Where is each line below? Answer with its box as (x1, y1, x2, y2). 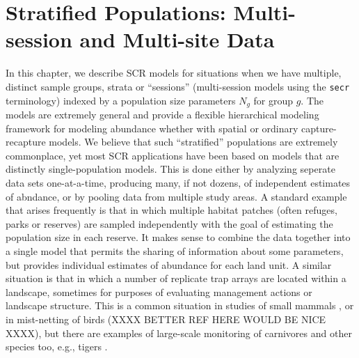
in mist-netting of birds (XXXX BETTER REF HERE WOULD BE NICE (6, 311, 326, 326)
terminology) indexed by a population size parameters (6, 93, 236, 107)
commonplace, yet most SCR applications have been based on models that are (6, 148, 340, 162)
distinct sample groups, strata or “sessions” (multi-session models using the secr (6, 79, 350, 93)
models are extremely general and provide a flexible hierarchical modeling (6, 107, 319, 122)
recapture (6, 134, 46, 149)
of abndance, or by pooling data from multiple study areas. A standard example (6, 189, 347, 203)
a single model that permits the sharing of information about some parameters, (6, 243, 344, 258)
